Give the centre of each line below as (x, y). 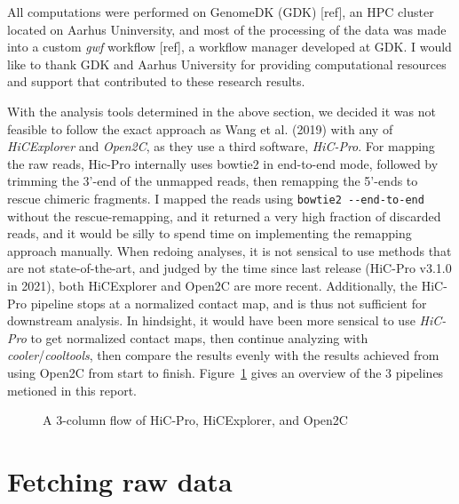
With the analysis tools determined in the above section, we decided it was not (222, 111)
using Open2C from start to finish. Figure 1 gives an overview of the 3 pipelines (226, 372)
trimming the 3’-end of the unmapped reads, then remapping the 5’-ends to (213, 181)
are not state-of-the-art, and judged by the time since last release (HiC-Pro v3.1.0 (229, 268)
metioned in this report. (72, 390)
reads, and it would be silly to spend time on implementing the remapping (210, 233)
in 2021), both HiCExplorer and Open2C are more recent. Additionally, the (213, 285)
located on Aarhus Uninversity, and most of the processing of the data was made (227, 29)
